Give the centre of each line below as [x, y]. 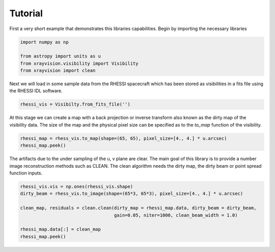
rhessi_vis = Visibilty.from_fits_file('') [75, 104]
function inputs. [26, 173]
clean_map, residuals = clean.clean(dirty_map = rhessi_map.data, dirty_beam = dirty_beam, [138, 208]
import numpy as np [44, 42]
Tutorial [26, 13]
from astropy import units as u [61, 56]
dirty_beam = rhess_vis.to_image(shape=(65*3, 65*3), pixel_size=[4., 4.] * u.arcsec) [132, 194]
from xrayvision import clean [58, 71]
